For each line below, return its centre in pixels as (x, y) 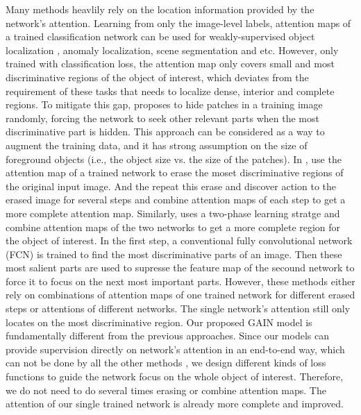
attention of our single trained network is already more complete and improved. (175, 404)
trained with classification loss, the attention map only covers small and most (170, 63)
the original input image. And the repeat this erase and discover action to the (171, 186)
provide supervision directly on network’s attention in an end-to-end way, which (175, 349)
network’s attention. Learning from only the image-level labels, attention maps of (178, 23)
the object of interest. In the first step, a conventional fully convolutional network (179, 240)
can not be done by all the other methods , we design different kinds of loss (166, 363)
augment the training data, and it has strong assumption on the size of (157, 145)
